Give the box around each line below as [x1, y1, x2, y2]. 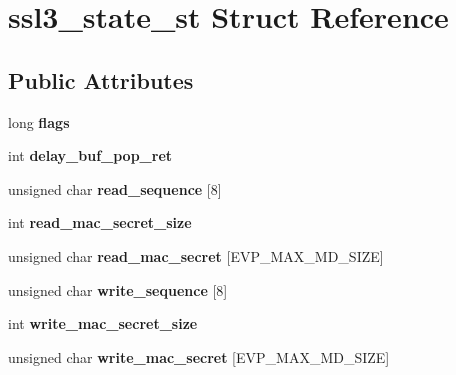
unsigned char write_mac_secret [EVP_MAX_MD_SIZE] [8, 346, 390, 367]
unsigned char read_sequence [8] [8, 178, 222, 199]
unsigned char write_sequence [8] [8, 279, 228, 300]
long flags [8, 111, 70, 132]
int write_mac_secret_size [8, 313, 198, 334]
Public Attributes [8, 64, 194, 95]
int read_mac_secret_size [8, 212, 192, 233]
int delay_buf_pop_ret [8, 145, 173, 166]
